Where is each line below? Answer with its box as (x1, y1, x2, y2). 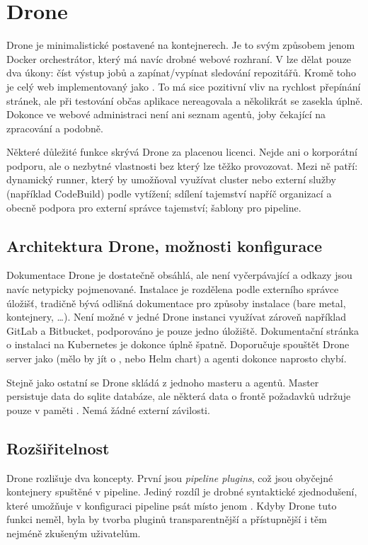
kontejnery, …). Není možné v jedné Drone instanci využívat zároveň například (6, 309, 347, 324)
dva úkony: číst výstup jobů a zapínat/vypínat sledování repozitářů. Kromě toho (6, 65, 356, 80)
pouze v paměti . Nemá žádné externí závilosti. (6, 402, 210, 417)
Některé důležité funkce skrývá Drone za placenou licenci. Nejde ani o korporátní (6, 144, 357, 159)
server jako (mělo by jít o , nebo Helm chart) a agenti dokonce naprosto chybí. (6, 351, 347, 366)
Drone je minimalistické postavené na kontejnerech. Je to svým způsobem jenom (6, 38, 355, 52)
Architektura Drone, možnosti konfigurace (6, 234, 322, 256)
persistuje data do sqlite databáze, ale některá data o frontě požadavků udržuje (6, 389, 351, 403)
